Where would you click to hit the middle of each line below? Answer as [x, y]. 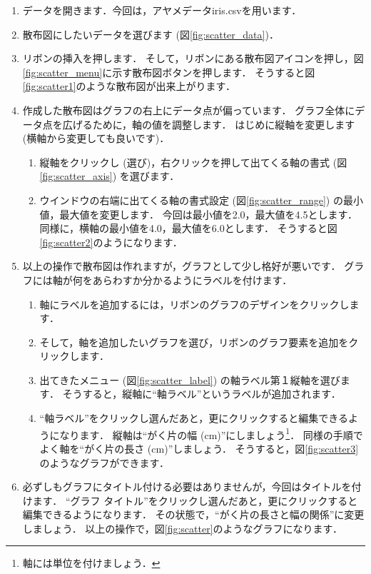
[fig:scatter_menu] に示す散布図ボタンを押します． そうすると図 [169, 72]
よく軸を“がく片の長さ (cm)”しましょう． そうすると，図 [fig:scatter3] [199, 448]
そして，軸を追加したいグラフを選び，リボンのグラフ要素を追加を [194, 342]
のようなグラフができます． [105, 462]
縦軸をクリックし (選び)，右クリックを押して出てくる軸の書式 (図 [193, 162]
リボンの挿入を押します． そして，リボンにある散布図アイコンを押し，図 [193, 58]
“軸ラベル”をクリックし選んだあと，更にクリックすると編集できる [194, 418]
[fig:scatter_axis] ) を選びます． [110, 176]
